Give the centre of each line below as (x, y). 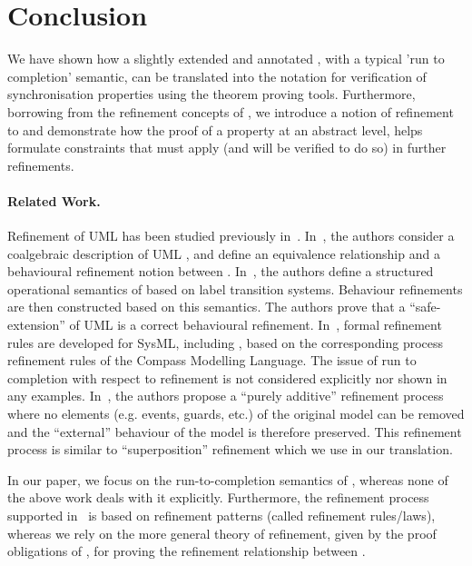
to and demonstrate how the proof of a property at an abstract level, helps (215, 129)
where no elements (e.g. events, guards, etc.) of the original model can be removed (236, 414)
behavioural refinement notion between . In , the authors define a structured (221, 271)
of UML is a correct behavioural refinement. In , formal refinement (256, 325)
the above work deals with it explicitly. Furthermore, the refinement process (218, 497)
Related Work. (54, 200)
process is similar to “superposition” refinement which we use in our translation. (230, 449)
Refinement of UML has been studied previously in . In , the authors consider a (231, 236)
